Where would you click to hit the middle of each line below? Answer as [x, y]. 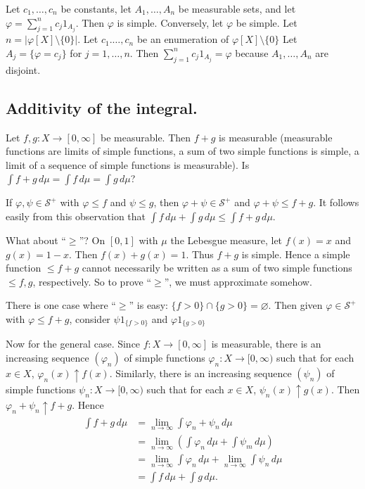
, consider [90, 318]
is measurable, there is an [266, 344]
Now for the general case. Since [73, 344]
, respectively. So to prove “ [92, 281]
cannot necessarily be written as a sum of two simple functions [217, 268]
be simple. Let [267, 22]
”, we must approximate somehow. [238, 281]
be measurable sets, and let [237, 8]
